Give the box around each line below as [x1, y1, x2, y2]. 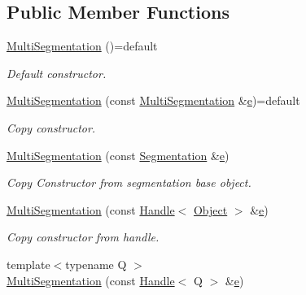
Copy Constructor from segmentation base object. [7, 174, 251, 191]
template [7, 255, 50, 272]
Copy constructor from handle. [7, 228, 160, 245]
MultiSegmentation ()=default [7, 37, 158, 54]
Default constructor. [7, 64, 107, 81]
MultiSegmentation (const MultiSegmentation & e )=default [7, 92, 300, 109]
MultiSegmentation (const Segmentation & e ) [7, 146, 229, 163]
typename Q [65, 255, 127, 272]
